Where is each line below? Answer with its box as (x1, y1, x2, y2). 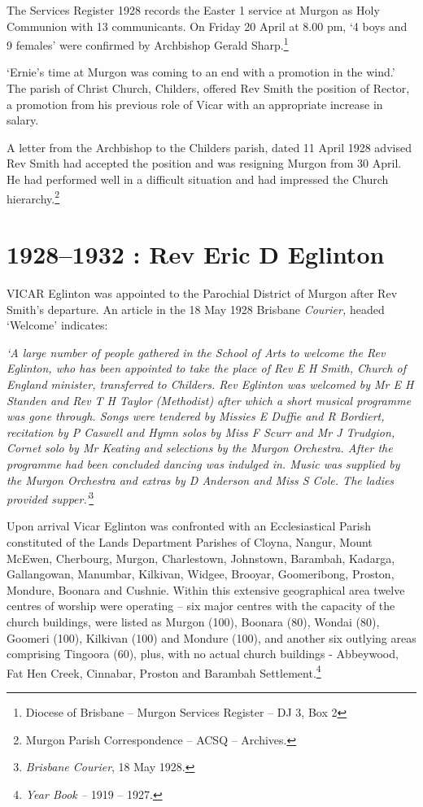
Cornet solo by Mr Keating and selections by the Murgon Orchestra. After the (7, 439, 393, 456)
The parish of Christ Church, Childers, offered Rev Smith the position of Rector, (7, 80, 410, 97)
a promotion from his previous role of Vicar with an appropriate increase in (7, 95, 383, 112)
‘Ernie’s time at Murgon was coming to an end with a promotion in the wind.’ (7, 63, 395, 81)
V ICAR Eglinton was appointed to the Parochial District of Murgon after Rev (7, 284, 398, 301)
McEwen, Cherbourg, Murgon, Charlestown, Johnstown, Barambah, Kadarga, (7, 549, 395, 566)
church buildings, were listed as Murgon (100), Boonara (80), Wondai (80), (7, 613, 380, 630)
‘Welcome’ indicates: (7, 316, 108, 334)
